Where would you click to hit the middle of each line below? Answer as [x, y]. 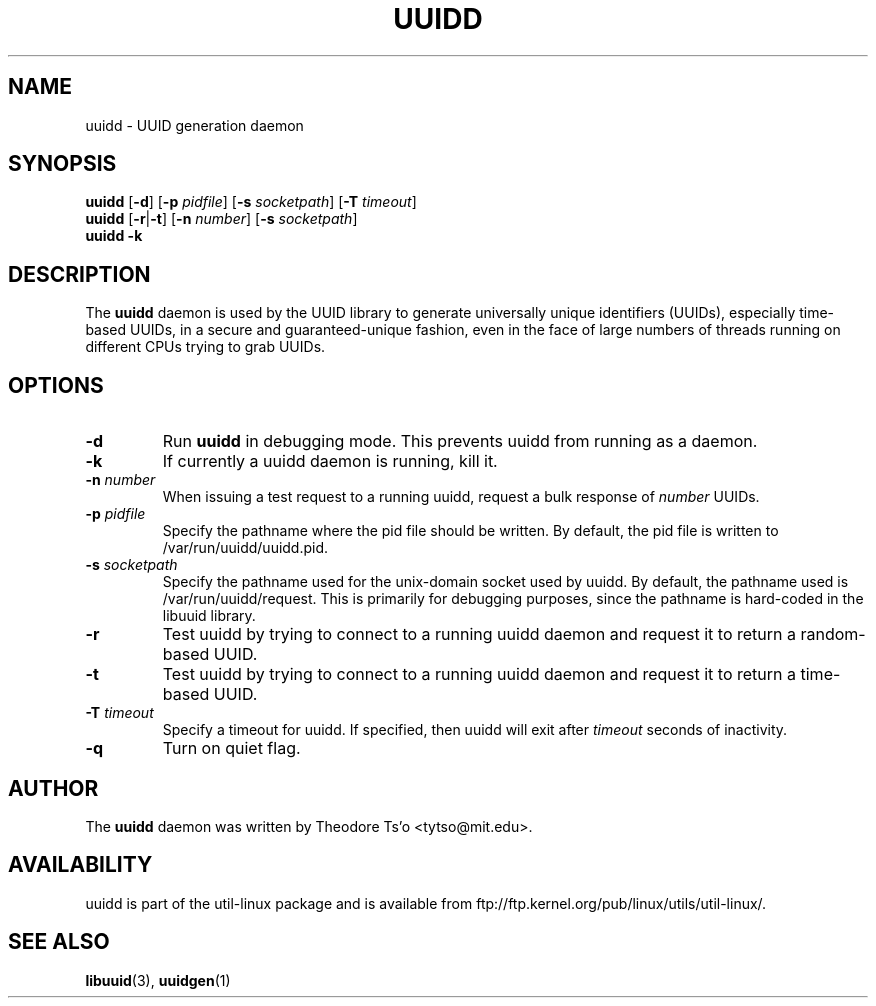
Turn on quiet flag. [231, 748]
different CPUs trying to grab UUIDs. [205, 347]
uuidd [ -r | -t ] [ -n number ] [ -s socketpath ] [221, 219]
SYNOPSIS [62, 164]
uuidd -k [114, 236]
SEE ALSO [59, 942]
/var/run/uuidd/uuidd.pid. [245, 548]
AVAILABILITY [80, 865]
